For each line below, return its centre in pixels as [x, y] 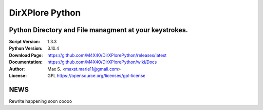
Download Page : [26, 55]
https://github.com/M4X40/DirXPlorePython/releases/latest [107, 55]
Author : [17, 69]
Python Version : [26, 48]
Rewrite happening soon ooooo [40, 101]
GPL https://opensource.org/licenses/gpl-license [96, 76]
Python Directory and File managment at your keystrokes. [99, 30]
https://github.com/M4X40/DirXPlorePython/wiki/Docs [102, 62]
